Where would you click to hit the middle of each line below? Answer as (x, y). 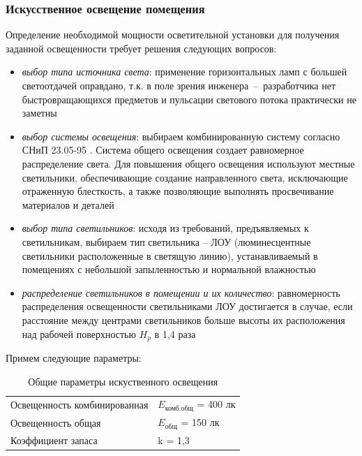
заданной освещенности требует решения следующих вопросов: (141, 48)
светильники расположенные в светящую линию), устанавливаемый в (170, 255)
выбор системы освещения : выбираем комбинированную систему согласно (181, 136)
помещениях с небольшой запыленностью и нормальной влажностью (169, 269)
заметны (39, 113)
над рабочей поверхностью (79, 333)
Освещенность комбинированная (80, 404)
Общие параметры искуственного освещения (123, 381)
